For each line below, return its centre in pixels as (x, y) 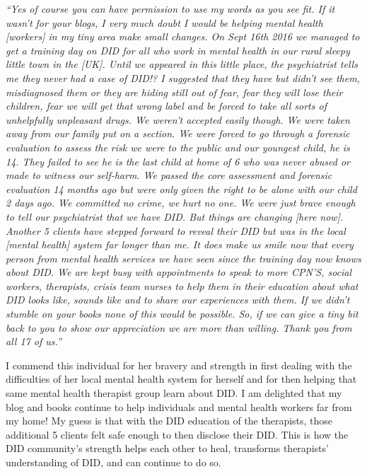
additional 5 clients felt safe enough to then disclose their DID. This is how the (177, 434)
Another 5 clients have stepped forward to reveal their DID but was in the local (176, 230)
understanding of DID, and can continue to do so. (113, 462)
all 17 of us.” (34, 341)
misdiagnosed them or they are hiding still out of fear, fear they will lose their (174, 92)
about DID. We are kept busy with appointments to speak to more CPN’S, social (179, 272)
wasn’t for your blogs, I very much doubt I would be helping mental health (164, 22)
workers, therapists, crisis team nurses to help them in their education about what (182, 285)
